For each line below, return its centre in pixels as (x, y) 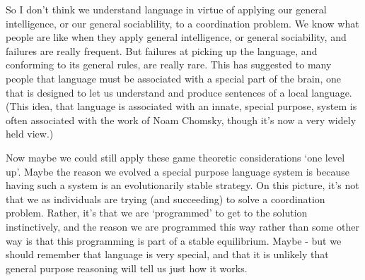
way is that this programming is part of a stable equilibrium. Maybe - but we (174, 240)
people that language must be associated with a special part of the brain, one (174, 78)
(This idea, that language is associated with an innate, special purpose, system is (181, 106)
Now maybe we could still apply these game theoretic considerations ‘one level (175, 157)
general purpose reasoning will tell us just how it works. (127, 268)
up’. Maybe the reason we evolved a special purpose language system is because (178, 171)
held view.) (30, 134)
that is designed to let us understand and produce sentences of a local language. (179, 92)
